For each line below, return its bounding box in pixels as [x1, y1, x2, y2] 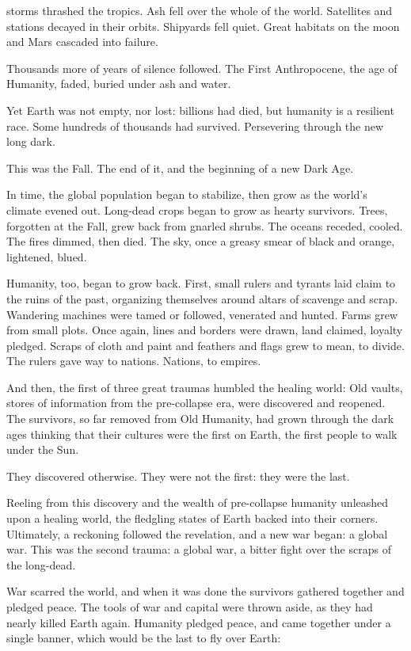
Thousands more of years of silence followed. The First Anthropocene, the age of [6, 59, 398, 76]
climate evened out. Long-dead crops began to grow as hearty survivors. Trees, [6, 201, 388, 218]
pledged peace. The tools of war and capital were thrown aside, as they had [6, 599, 373, 615]
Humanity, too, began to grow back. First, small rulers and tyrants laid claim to [6, 275, 396, 291]
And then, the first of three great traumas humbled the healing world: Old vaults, [6, 379, 403, 395]
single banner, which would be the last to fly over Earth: [6, 630, 281, 646]
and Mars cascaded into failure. [6, 33, 158, 50]
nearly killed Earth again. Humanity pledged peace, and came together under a [6, 614, 391, 630]
